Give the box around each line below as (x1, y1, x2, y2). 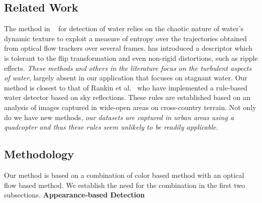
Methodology (4, 146, 74, 162)
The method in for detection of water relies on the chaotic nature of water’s (4, 23, 244, 34)
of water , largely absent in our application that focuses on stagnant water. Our (4, 72, 247, 83)
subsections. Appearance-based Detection (4, 189, 145, 200)
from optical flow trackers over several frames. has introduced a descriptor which (4, 43, 253, 53)
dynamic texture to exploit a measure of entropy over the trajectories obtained (4, 33, 247, 43)
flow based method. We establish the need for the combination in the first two (4, 179, 245, 190)
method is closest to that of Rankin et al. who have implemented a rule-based (4, 82, 248, 92)
